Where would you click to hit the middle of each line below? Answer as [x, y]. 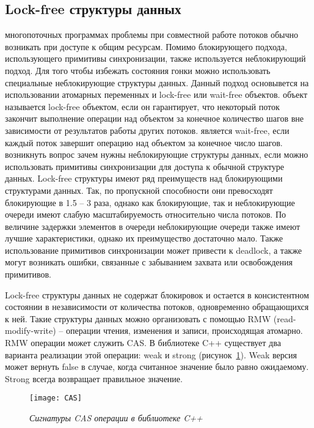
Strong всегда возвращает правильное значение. [94, 378]
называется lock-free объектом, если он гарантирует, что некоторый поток [142, 106]
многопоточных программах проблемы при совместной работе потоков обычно [152, 35]
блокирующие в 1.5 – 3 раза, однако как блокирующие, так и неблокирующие [150, 202]
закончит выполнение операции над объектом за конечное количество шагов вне [155, 118]
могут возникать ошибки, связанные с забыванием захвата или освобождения [149, 262]
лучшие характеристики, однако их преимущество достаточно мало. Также [144, 238]
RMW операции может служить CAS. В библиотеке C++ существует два [143, 343]
